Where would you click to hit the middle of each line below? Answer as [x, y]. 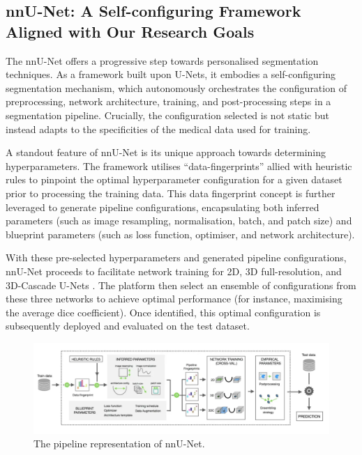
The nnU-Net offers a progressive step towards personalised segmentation [162, 60]
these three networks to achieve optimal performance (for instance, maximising [174, 299]
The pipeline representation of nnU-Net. [119, 444]
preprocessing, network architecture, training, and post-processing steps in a [168, 101]
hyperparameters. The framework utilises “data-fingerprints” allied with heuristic [179, 165]
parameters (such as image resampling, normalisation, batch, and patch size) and [179, 221]
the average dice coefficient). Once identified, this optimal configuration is [163, 312]
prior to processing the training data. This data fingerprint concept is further [171, 193]
